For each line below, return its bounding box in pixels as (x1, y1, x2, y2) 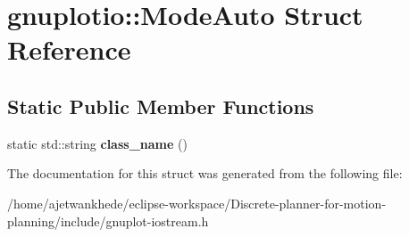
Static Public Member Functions (7, 92, 314, 119)
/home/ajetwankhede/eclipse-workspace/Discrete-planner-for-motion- (7, 193, 387, 212)
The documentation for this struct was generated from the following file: (7, 164, 403, 183)
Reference (7, 31, 131, 68)
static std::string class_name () (7, 134, 188, 152)
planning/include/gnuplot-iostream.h (7, 211, 209, 230)
